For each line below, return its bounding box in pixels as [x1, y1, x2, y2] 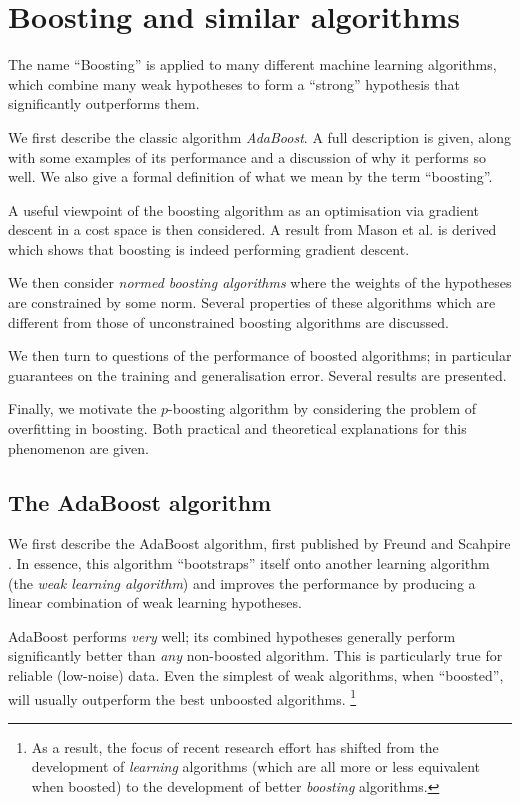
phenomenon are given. [8, 437, 149, 458]
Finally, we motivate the [8, 398, 157, 419]
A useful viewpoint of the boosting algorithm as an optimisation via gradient [8, 199, 479, 220]
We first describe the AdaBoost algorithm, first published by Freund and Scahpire [8, 533, 511, 554]
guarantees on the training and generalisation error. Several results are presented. [8, 364, 507, 385]
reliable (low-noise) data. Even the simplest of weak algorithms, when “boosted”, [8, 664, 504, 685]
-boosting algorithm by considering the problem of [168, 398, 476, 419]
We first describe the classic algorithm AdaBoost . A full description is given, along [8, 126, 511, 147]
